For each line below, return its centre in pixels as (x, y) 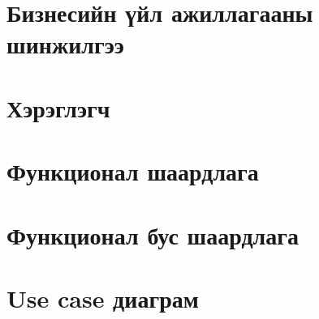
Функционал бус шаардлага (153, 234)
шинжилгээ (65, 44)
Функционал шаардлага (133, 171)
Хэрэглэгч (58, 107)
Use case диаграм (103, 298)
